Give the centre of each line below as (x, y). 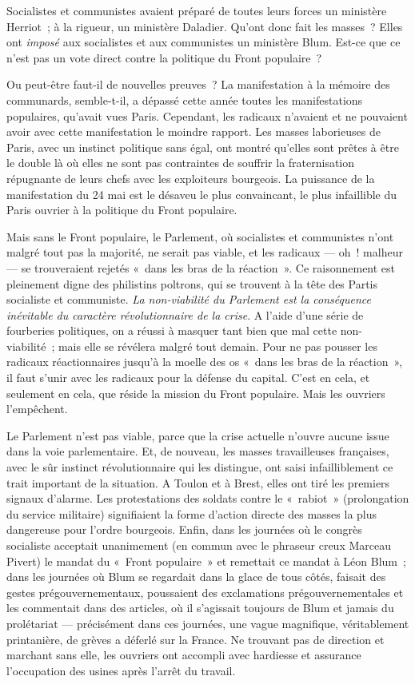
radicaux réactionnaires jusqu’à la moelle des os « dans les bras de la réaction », (205, 362)
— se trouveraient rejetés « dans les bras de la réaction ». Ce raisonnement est (201, 267)
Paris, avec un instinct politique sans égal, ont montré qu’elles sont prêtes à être (203, 147)
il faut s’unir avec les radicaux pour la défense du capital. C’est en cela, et (188, 378)
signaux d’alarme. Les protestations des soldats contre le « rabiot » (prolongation (208, 498)
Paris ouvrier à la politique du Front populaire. (122, 210)
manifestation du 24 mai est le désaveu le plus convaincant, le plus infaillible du (202, 194)
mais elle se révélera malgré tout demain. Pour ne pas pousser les (217, 346)
